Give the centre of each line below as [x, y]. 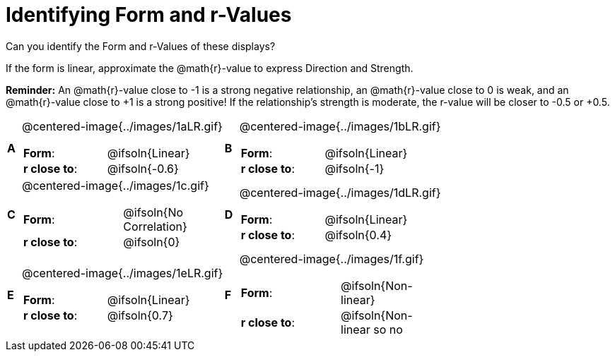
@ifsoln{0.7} [140, 315]
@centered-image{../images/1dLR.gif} [340, 192]
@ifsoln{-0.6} [143, 168]
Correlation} [155, 226]
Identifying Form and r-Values [149, 15]
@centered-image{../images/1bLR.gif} [340, 126]
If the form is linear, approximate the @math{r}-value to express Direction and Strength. [210, 68]
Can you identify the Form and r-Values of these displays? [141, 46]
